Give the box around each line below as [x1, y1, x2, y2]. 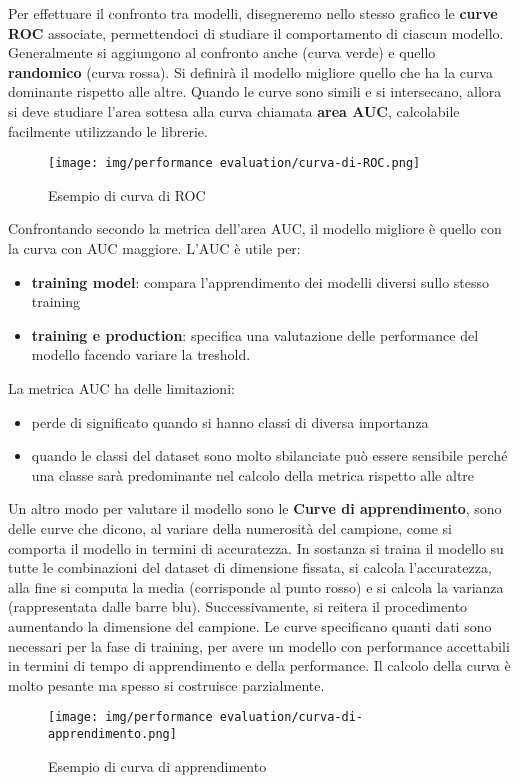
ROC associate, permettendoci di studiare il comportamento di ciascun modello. [8, 22, 504, 43]
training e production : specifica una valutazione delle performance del [31, 324, 479, 345]
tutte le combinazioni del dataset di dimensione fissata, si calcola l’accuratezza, [8, 557, 492, 578]
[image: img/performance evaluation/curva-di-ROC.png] [48, 156, 421, 171]
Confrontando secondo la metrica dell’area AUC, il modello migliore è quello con [8, 218, 502, 239]
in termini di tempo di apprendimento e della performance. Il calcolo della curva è [8, 655, 511, 676]
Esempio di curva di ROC [48, 184, 206, 205]
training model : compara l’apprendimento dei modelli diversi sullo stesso [31, 271, 490, 292]
